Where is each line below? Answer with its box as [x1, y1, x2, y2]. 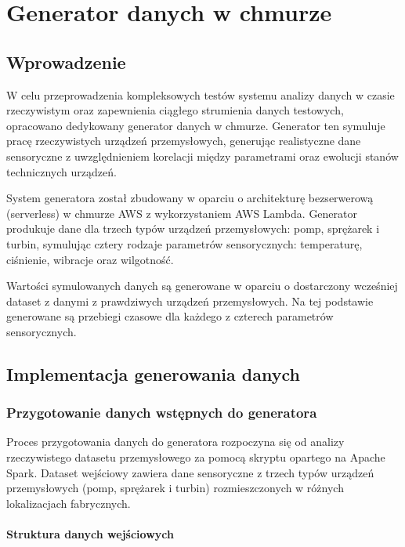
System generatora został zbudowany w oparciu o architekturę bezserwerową [6, 190, 374, 206]
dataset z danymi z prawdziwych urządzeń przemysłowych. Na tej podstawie [6, 292, 374, 309]
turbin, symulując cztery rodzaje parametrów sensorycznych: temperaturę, [6, 235, 363, 252]
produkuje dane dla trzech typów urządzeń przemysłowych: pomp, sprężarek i [6, 220, 380, 237]
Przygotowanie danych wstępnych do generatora [6, 403, 317, 422]
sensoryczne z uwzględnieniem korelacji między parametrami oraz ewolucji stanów [6, 147, 399, 164]
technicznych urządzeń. [6, 163, 117, 179]
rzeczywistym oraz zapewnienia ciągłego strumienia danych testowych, [6, 102, 344, 118]
